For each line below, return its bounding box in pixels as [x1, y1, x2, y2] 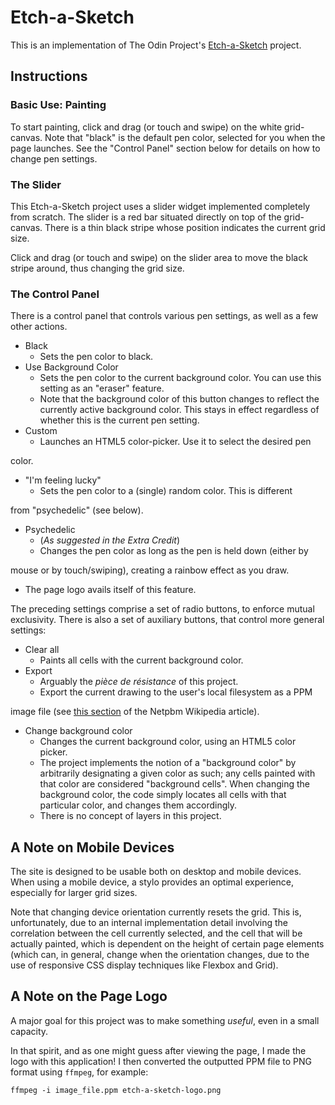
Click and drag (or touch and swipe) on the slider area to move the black [10, 251, 308, 263]
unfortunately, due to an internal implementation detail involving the [10, 917, 289, 929]
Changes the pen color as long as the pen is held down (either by [39, 545, 309, 557]
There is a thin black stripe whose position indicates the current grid [44, 221, 326, 233]
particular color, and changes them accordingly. [39, 799, 238, 811]
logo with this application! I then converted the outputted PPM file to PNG [10, 1055, 313, 1067]
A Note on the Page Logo [10, 988, 168, 1005]
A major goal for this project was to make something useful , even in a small [10, 1014, 320, 1026]
